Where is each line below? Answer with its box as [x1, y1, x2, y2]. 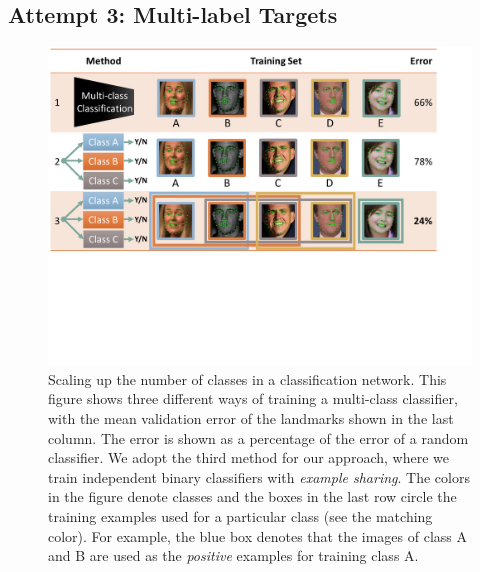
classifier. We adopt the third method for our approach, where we [48, 447, 449, 468]
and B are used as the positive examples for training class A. [48, 545, 419, 566]
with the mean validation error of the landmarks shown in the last [48, 407, 454, 428]
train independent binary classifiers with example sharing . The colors [48, 466, 470, 487]
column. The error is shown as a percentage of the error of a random [48, 427, 469, 448]
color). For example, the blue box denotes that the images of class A [48, 525, 467, 546]
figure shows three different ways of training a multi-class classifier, [48, 388, 458, 409]
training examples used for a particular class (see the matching [48, 505, 433, 526]
